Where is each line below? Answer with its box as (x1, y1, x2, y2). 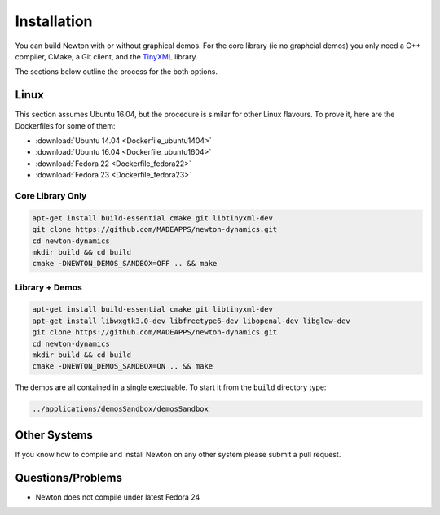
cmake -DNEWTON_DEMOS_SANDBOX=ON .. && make (32, 362, 213, 371)
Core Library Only (15, 190, 87, 201)
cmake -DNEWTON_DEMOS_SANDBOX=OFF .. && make (32, 259, 218, 268)
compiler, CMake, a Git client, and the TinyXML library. (15, 51, 198, 61)
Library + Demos (15, 282, 83, 293)
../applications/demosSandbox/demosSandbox (32, 404, 209, 414)
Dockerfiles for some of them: (15, 120, 116, 130)
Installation (15, 12, 93, 30)
